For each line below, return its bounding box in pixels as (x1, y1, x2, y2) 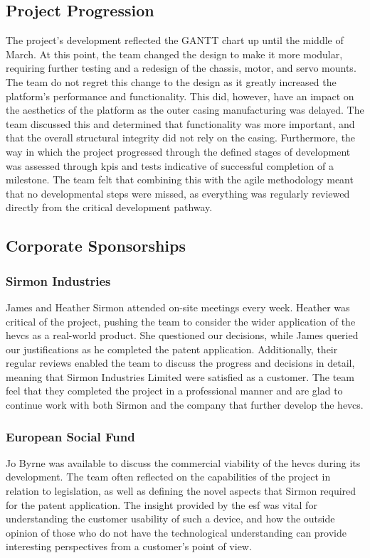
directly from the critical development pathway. (6, 200, 213, 215)
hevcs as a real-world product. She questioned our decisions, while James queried (6, 328, 359, 343)
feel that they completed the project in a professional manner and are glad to (6, 383, 343, 398)
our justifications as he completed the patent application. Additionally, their (6, 341, 338, 356)
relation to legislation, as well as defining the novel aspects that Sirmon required (6, 483, 356, 498)
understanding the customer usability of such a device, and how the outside (6, 511, 335, 526)
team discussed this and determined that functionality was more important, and (6, 116, 355, 131)
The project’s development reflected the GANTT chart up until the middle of (6, 33, 344, 48)
